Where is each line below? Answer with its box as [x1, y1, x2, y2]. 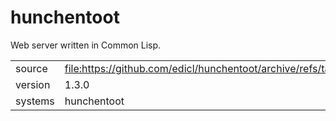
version [15, 77, 51, 91]
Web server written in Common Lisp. [10, 39, 162, 51]
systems [15, 94, 55, 108]
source [15, 61, 48, 75]
